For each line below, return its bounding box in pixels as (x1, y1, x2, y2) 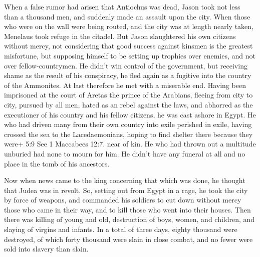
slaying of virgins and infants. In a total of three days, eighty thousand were (4, 224, 237, 234)
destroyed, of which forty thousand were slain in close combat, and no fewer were (4, 233, 253, 244)
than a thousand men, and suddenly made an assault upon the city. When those (4, 11, 250, 21)
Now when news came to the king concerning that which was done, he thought (4, 175, 245, 185)
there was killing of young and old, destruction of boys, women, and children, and (4, 214, 255, 224)
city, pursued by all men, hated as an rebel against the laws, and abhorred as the (4, 99, 253, 109)
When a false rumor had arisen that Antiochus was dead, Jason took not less (4, 1, 240, 11)
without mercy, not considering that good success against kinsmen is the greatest (4, 40, 253, 51)
